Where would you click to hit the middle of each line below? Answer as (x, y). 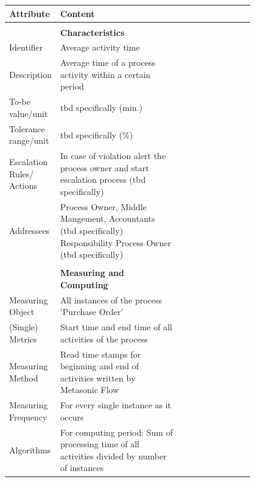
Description (30, 74)
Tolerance (27, 128)
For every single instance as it (116, 405)
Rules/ (22, 173)
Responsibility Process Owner (115, 242)
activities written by (98, 377)
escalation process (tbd (103, 179)
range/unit (29, 140)
